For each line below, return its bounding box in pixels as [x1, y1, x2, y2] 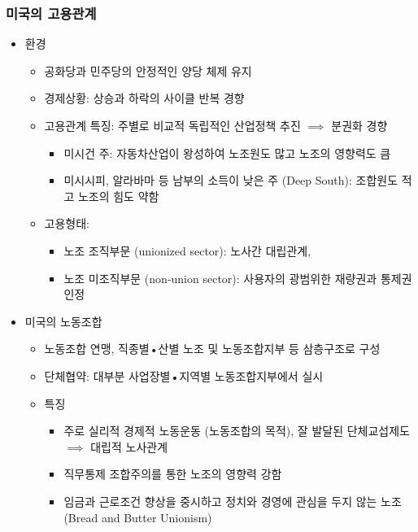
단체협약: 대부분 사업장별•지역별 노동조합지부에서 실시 [44, 367, 324, 384]
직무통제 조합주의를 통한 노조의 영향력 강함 [63, 465, 282, 482]
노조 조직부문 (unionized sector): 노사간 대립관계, [63, 242, 311, 259]
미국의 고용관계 [6, 2, 97, 23]
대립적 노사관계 [90, 438, 168, 455]
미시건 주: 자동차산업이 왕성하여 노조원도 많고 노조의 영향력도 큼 [63, 144, 391, 161]
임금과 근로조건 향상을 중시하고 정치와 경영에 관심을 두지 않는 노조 [63, 492, 402, 509]
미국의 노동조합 [24, 312, 102, 329]
